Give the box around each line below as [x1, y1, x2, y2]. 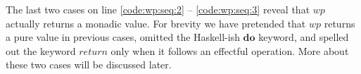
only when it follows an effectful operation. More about [110, 43, 349, 58]
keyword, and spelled [258, 30, 349, 44]
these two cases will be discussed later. [6, 57, 172, 72]
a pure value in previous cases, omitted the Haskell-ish [6, 30, 240, 44]
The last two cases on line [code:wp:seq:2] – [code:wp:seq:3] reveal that [6, 2, 310, 16]
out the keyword [6, 43, 76, 58]
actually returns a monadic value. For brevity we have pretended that [6, 16, 306, 30]
